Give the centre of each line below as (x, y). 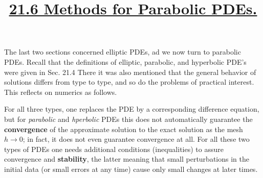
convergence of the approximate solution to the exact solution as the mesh (124, 129)
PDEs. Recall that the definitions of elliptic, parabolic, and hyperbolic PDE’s (125, 61)
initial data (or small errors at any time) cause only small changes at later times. (131, 169)
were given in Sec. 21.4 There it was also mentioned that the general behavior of (130, 72)
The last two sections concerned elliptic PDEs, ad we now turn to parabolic (123, 52)
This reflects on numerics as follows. (61, 92)
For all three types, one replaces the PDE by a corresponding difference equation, (132, 109)
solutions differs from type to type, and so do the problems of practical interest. (129, 82)
